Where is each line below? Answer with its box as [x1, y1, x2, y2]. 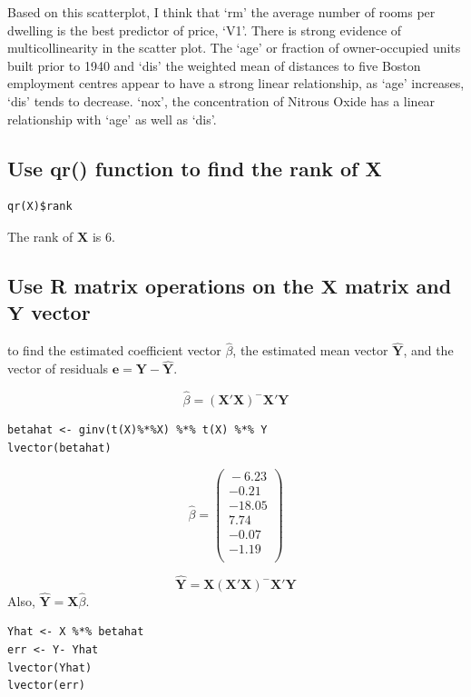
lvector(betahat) [7, 441, 112, 454]
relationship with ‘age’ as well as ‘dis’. [7, 109, 217, 128]
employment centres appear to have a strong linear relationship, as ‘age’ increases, [7, 74, 465, 93]
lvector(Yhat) [7, 661, 93, 674]
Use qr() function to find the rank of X [7, 154, 382, 182]
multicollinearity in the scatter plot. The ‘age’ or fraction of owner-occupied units [7, 38, 461, 57]
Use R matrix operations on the [7, 271, 314, 299]
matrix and [344, 271, 452, 299]
